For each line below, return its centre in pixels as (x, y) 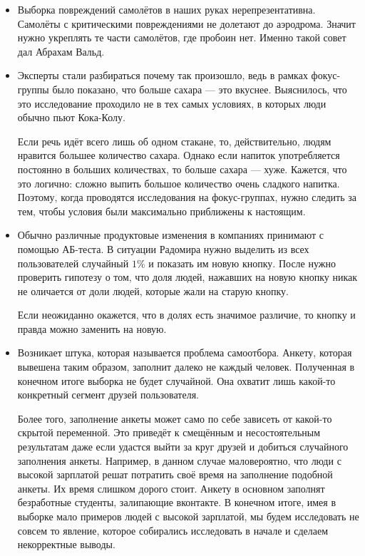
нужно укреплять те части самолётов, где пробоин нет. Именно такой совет (182, 37)
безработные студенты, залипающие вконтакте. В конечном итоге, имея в (176, 502)
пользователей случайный (73, 263)
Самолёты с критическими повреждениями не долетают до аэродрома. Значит (186, 23)
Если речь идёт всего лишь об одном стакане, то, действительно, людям (174, 141)
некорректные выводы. (66, 544)
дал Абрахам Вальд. (61, 51)
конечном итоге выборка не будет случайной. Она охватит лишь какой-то (176, 380)
